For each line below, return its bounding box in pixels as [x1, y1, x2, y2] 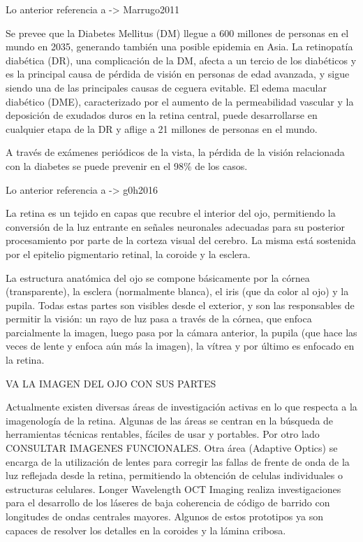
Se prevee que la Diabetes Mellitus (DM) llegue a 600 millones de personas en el [6, 25, 349, 40]
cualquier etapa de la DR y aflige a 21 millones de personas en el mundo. [6, 121, 318, 136]
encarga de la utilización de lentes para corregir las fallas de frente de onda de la [6, 454, 350, 469]
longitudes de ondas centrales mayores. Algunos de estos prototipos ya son [6, 509, 323, 523]
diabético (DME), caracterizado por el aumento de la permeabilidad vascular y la [6, 94, 354, 108]
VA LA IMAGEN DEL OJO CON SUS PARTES [6, 376, 216, 390]
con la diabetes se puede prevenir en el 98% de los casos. [6, 158, 248, 173]
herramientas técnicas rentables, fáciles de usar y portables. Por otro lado [6, 427, 320, 441]
